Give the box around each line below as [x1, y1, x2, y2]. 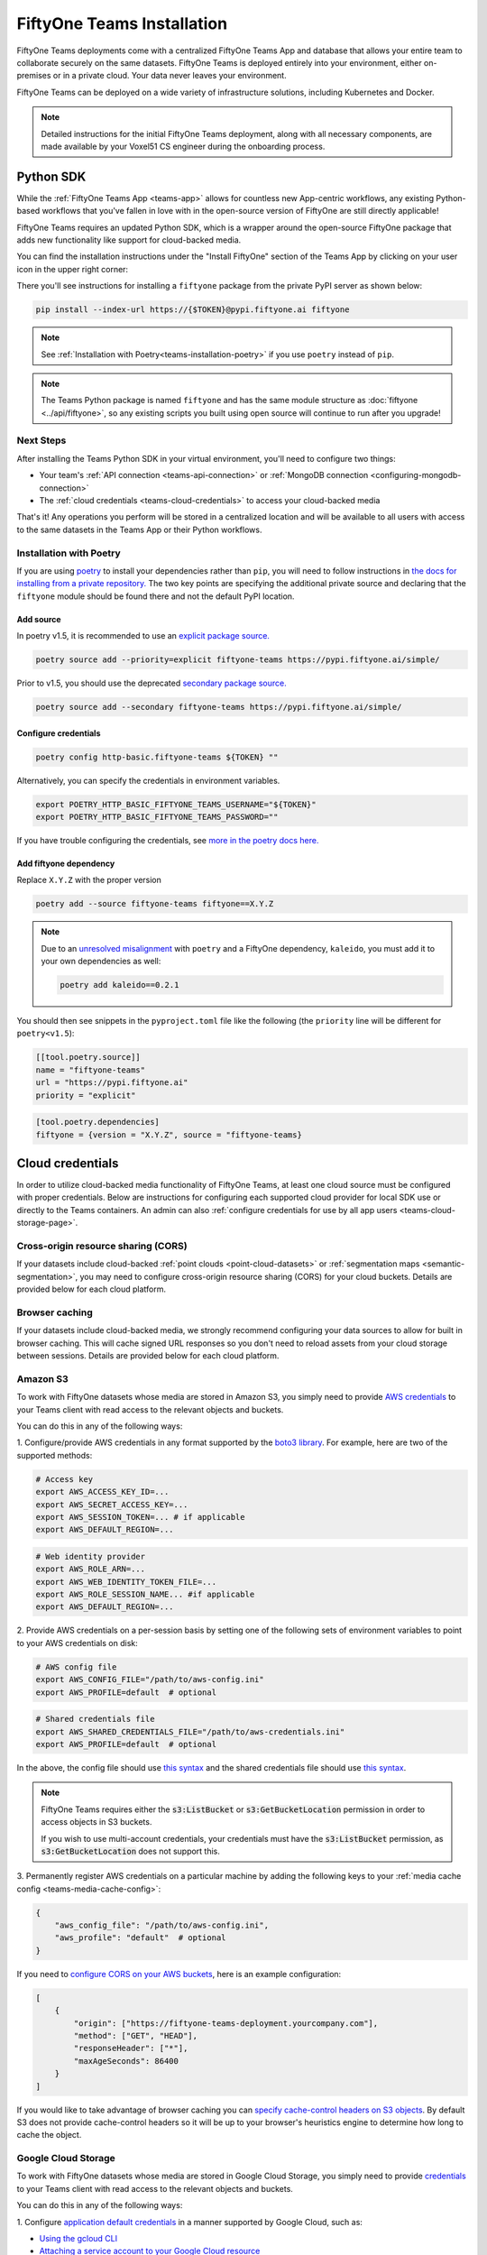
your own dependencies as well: [41, 956, 161, 967]
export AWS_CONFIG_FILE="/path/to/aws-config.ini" [35, 1674, 265, 1685]
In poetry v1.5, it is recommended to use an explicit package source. [16, 630, 271, 641]
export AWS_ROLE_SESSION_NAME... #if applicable [35, 1589, 255, 1600]
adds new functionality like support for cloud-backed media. [16, 235, 242, 245]
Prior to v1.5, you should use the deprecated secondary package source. [16, 677, 288, 689]
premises [16, 70, 51, 81]
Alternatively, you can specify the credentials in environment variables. [16, 775, 280, 786]
